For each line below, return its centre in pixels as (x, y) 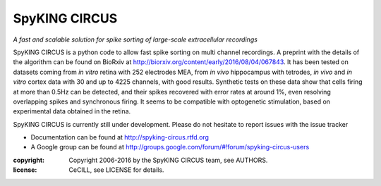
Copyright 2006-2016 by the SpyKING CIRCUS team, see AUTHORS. (168, 160)
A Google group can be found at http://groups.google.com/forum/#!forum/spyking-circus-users (170, 147)
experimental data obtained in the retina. (72, 111)
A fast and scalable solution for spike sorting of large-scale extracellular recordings (135, 39)
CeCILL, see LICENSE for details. (116, 170)
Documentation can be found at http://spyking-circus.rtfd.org (120, 137)
